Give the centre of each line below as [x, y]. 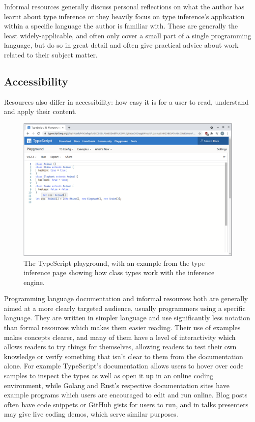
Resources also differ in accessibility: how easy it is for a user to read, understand [127, 101]
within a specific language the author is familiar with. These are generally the [121, 26]
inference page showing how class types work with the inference [119, 272]
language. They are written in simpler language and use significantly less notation [127, 318]
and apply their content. [41, 111]
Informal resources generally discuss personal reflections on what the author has [124, 6]
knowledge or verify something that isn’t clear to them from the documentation [124, 356]
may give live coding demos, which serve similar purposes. [91, 414]
